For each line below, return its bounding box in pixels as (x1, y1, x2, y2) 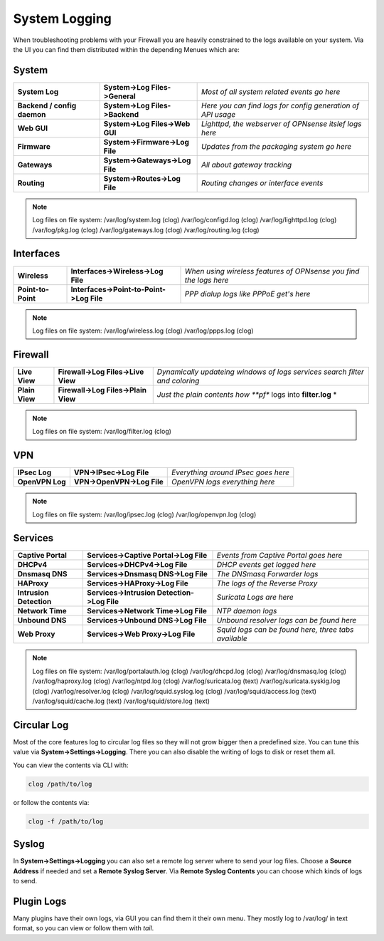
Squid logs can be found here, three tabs (216, 625, 354, 635)
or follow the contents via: (13, 798, 90, 806)
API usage (201, 109, 236, 119)
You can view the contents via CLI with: (13, 761, 129, 769)
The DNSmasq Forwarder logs (216, 569, 319, 579)
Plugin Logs (13, 895, 67, 908)
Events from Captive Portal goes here (216, 551, 343, 561)
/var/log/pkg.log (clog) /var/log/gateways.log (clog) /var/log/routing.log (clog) (32, 225, 260, 234)
